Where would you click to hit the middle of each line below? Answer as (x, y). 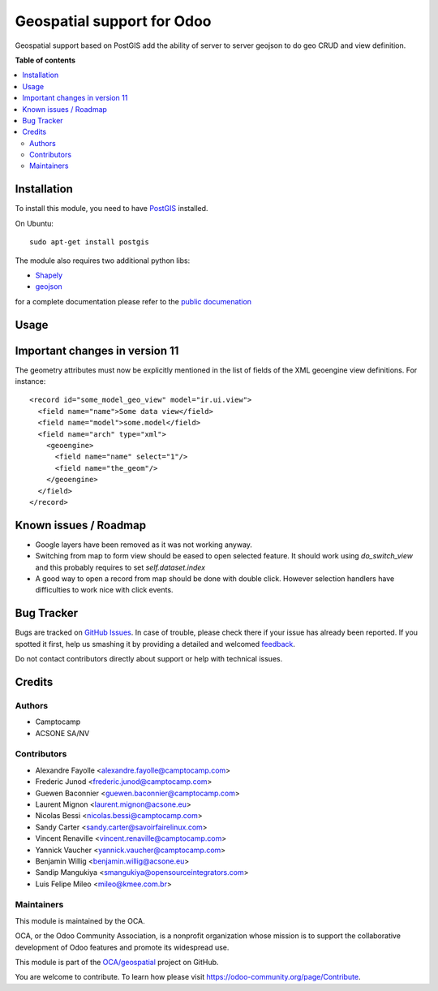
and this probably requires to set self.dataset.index (120, 567)
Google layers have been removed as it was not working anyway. (144, 545)
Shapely (49, 275)
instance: (30, 381)
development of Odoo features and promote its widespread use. (122, 947)
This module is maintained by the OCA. (80, 920)
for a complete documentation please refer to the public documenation (133, 301)
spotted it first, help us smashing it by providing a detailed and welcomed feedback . (155, 644)
